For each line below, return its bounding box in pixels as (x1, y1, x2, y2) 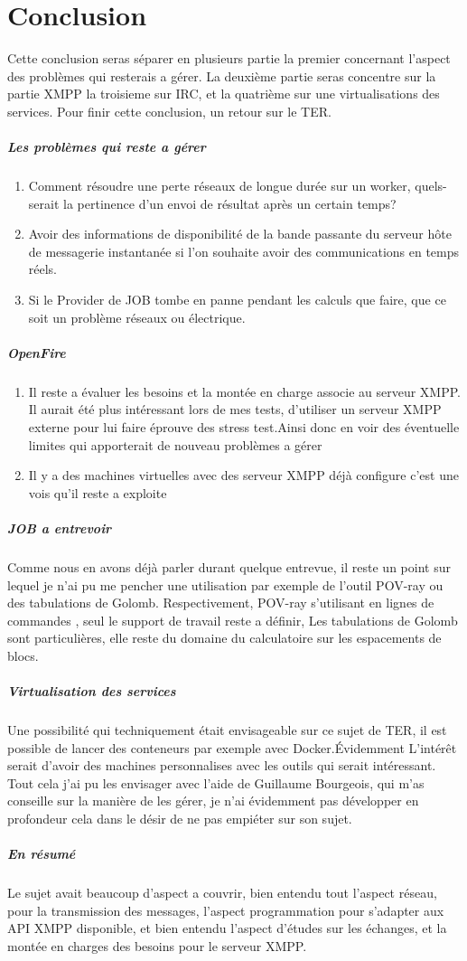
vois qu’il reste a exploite (28, 483, 167, 502)
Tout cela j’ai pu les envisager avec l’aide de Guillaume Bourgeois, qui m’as (7, 773, 425, 792)
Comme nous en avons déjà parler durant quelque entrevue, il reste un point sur (7, 557, 451, 576)
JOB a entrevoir (7, 518, 112, 537)
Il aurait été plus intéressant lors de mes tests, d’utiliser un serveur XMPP (28, 400, 442, 419)
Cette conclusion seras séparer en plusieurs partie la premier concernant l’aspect (7, 49, 451, 68)
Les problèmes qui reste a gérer (7, 137, 206, 156)
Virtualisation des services (7, 682, 176, 701)
